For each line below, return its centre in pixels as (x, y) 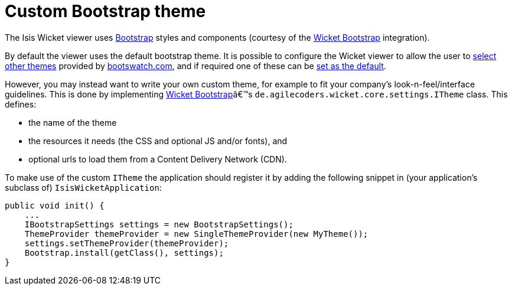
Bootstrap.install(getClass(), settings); (124, 252)
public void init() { (55, 205)
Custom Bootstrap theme (105, 11)
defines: (21, 104)
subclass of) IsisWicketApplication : (83, 187)
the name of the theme (73, 122)
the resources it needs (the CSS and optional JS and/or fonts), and (158, 141)
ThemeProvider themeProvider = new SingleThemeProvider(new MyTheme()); (196, 234)
